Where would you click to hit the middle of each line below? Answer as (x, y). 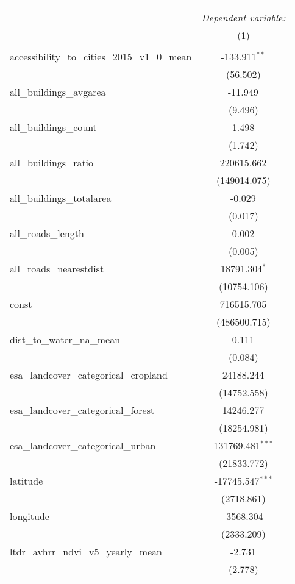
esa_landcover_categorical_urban (83, 445)
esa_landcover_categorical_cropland (89, 375)
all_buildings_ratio (52, 162)
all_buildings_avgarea (58, 92)
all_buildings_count (53, 127)
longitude (30, 516)
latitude (27, 481)
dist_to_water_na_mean (65, 339)
